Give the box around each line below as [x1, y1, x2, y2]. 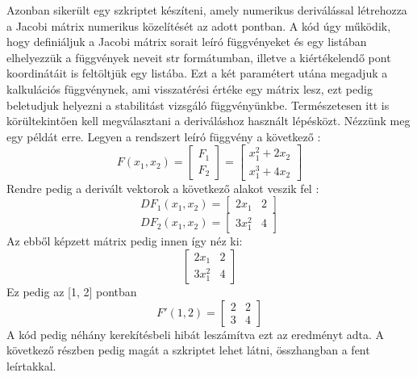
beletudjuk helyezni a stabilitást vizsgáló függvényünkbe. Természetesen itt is [6, 96, 390, 113]
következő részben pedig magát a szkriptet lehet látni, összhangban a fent [6, 341, 370, 358]
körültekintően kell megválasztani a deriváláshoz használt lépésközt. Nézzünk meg [6, 112, 411, 129]
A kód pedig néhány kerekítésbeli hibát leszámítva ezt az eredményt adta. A [6, 325, 385, 342]
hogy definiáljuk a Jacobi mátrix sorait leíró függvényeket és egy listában [6, 33, 367, 50]
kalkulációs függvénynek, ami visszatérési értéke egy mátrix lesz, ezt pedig [6, 80, 373, 97]
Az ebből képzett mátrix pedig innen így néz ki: [6, 232, 243, 249]
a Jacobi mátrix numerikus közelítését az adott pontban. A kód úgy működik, [6, 17, 391, 34]
